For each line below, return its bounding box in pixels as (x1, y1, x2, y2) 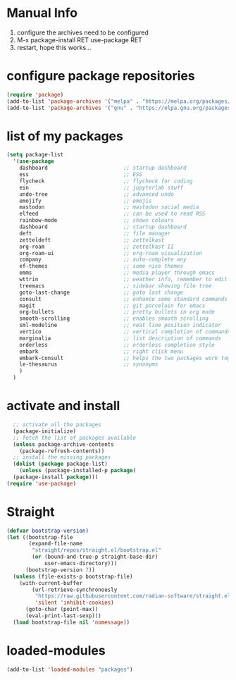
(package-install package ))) (13, 474, 99, 481)
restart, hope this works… (16, 43, 92, 51)
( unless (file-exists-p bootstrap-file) (13, 573, 133, 580)
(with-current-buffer (19, 579, 82, 586)
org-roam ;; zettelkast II (19, 243, 174, 250)
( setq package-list (6, 152, 64, 159)
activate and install (6, 398, 120, 414)
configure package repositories (6, 68, 195, 84)
